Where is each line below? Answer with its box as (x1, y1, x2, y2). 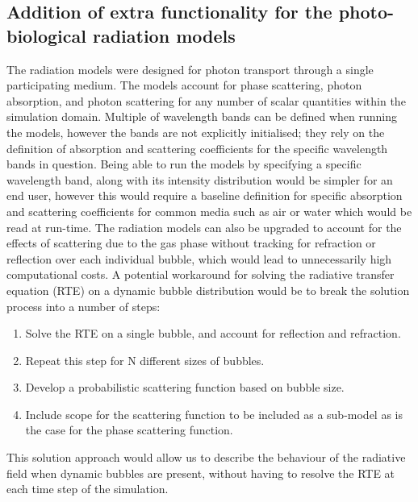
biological (6, 23, 86, 48)
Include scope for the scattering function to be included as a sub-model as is (25, 405, 403, 422)
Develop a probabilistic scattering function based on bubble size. (25, 379, 345, 396)
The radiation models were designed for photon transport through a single (6, 60, 374, 77)
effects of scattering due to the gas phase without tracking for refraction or (6, 234, 376, 251)
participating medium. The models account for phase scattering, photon (6, 77, 362, 93)
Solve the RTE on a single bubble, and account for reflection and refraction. (25, 325, 401, 342)
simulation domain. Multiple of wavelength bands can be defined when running (6, 108, 398, 125)
